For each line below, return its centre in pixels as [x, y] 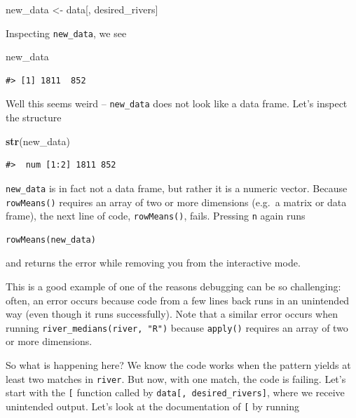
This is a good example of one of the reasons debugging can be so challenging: [173, 286]
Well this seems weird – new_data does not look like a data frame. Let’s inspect [177, 103]
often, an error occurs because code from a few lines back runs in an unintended [178, 300]
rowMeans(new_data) [51, 240]
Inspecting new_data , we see [66, 33]
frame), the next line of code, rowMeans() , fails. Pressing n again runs [156, 216]
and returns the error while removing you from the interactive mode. [153, 263]
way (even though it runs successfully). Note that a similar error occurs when [172, 314]
